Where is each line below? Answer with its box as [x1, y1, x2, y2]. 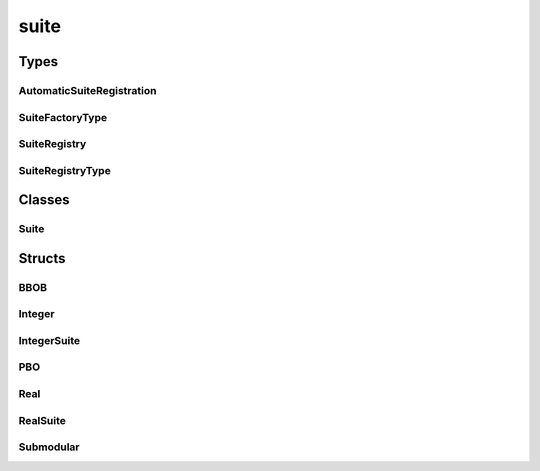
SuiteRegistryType [18, 163, 112, 177]
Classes [18, 191, 70, 209]
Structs [18, 250, 66, 267]
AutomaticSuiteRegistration [18, 83, 157, 97]
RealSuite [18, 413, 67, 427]
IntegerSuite [18, 333, 81, 347]
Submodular [18, 440, 80, 454]
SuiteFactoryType [18, 110, 108, 124]
